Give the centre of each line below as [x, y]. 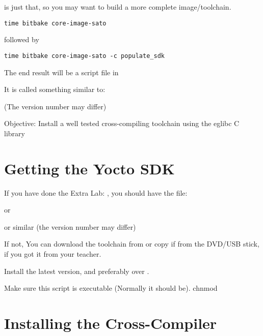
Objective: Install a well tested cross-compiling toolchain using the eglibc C [122, 123]
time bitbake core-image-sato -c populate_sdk [84, 56]
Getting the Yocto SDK [89, 168]
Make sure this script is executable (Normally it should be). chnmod [111, 288]
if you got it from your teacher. [53, 253]
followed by [22, 39]
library [15, 133]
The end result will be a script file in [61, 72]
